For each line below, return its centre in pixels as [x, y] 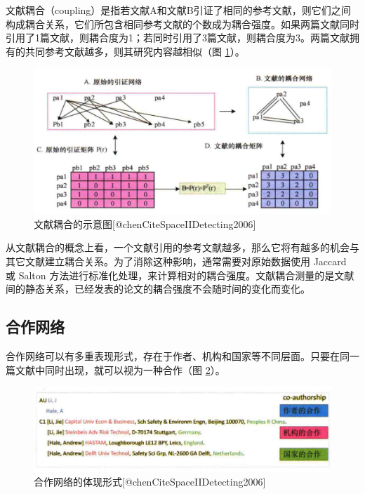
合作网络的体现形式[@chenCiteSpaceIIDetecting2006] [150, 481]
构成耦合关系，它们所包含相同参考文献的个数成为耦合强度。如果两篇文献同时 [182, 24]
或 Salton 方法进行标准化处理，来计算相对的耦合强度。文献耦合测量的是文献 [180, 275]
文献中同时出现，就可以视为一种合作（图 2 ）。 [120, 369]
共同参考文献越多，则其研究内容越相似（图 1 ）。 [135, 51]
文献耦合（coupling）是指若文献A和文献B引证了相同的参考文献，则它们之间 [178, 10]
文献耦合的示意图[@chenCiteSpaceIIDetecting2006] [145, 223]
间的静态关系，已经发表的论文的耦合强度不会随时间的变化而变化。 [158, 289]
